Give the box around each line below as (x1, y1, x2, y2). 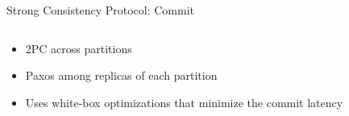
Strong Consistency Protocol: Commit (6, 2, 194, 18)
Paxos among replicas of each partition (25, 67, 218, 84)
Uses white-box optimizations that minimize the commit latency (25, 93, 343, 110)
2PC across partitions (25, 39, 132, 56)
